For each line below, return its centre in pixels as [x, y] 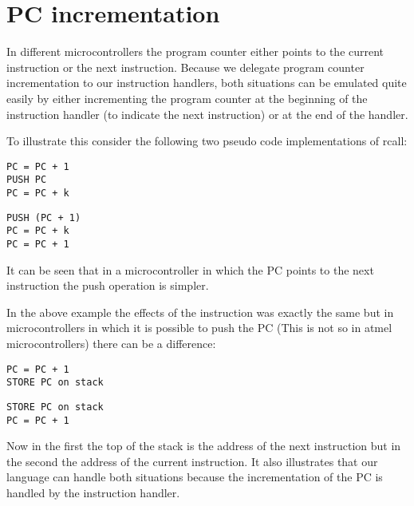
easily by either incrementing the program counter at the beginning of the [187, 98]
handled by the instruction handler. [93, 492]
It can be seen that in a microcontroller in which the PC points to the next [190, 269]
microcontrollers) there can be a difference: [111, 343]
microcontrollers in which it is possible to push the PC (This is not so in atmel [199, 328]
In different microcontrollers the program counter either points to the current [195, 51]
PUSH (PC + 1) [44, 217]
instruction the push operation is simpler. [108, 285]
